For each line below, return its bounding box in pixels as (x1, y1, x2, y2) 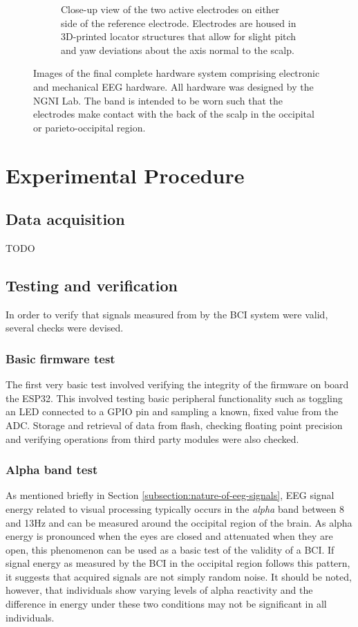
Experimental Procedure (6, 161, 245, 189)
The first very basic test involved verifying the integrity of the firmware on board (6, 377, 349, 392)
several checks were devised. (6, 320, 124, 335)
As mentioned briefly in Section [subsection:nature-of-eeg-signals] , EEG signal (6, 488, 335, 502)
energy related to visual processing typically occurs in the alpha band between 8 (6, 501, 344, 516)
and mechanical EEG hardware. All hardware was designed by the (33, 79, 314, 93)
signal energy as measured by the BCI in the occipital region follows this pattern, (6, 556, 350, 570)
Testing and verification (6, 274, 178, 296)
